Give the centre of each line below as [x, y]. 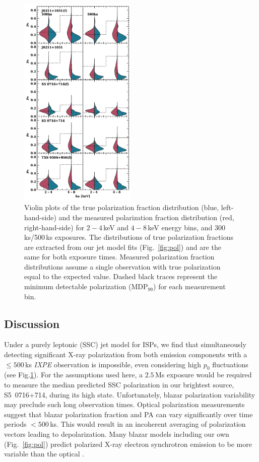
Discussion [32, 323]
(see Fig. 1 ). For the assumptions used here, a [74, 375]
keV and [116, 227]
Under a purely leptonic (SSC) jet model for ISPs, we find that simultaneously [125, 344]
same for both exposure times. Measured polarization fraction [119, 257]
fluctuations [230, 364]
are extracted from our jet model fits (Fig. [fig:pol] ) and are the [123, 247]
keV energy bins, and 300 [186, 227]
